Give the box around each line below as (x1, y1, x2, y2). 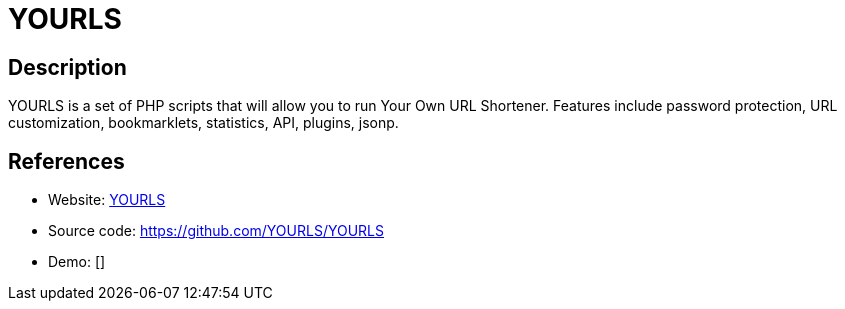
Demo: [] (48, 253, 106, 271)
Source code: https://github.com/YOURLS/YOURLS (48, 222, 385, 240)
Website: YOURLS (48, 191, 166, 209)
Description (8, 54, 127, 80)
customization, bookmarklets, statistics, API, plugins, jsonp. (8, 114, 399, 132)
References (8, 148, 125, 174)
